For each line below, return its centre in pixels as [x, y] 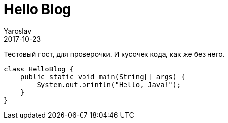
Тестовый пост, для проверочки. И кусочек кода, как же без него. [114, 54]
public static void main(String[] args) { [103, 77]
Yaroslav [18, 31]
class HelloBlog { [39, 69]
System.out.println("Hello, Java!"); [109, 84]
